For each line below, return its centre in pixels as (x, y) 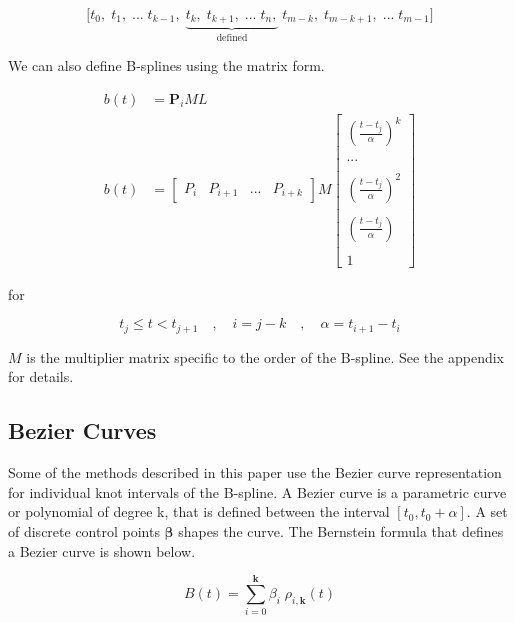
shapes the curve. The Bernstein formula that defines (341, 531)
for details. (41, 376)
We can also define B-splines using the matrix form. (166, 64)
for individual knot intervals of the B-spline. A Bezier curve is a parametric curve (257, 491)
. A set (487, 511)
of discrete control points (84, 531)
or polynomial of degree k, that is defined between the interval (199, 511)
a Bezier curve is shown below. (102, 550)
